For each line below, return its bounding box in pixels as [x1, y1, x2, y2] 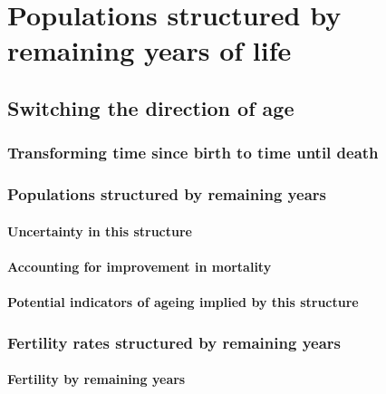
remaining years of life [7, 32, 292, 69]
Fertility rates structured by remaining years [7, 331, 341, 353]
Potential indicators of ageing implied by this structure [7, 293, 359, 311]
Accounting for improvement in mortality [7, 256, 272, 275]
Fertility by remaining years [7, 370, 186, 389]
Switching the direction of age [7, 93, 294, 121]
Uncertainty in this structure [7, 221, 192, 240]
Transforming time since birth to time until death [7, 141, 379, 164]
